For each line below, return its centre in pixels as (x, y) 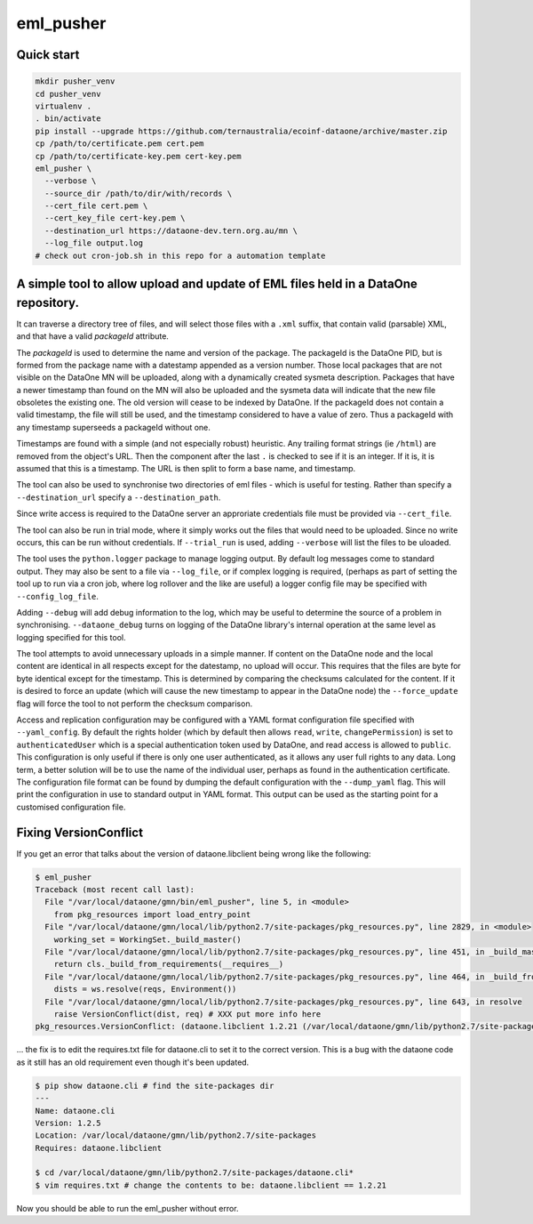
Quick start (48, 55)
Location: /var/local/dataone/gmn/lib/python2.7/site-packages (176, 1135)
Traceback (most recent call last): (115, 890)
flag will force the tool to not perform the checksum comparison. (135, 704)
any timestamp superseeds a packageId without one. (113, 427)
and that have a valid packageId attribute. (92, 336)
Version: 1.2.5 (68, 1123)
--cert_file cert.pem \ (96, 206)
